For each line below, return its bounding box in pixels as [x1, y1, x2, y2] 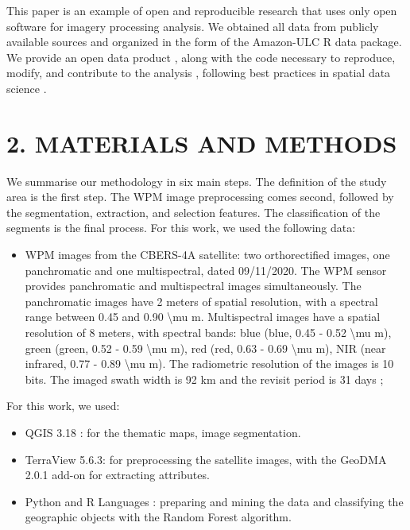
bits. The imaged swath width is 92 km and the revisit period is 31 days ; [25, 370, 384, 387]
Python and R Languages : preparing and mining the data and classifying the [25, 493, 404, 509]
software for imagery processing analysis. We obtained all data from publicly [6, 17, 379, 34]
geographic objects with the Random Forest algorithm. [25, 509, 292, 525]
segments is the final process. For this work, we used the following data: [6, 219, 356, 236]
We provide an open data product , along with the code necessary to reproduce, [6, 48, 396, 65]
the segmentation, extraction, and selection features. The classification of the [6, 203, 381, 220]
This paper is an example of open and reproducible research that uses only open [6, 2, 397, 18]
